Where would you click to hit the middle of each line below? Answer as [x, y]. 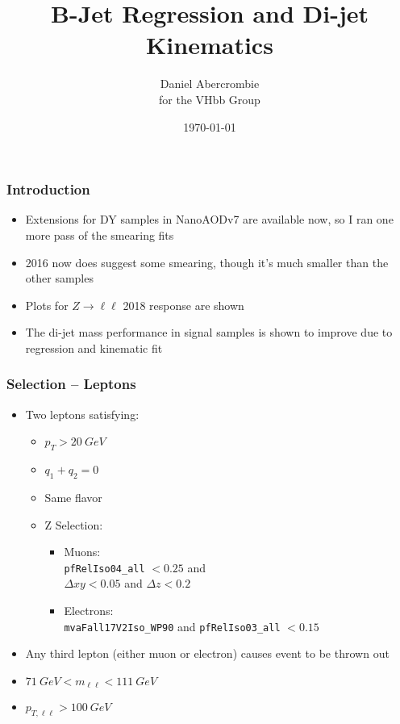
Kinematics [210, 45]
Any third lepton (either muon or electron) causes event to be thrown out [207, 653]
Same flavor [73, 497]
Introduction [48, 189]
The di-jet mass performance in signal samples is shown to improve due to [209, 332]
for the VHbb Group [210, 99]
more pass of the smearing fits [100, 234]
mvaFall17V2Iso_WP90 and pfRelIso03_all [172, 626]
